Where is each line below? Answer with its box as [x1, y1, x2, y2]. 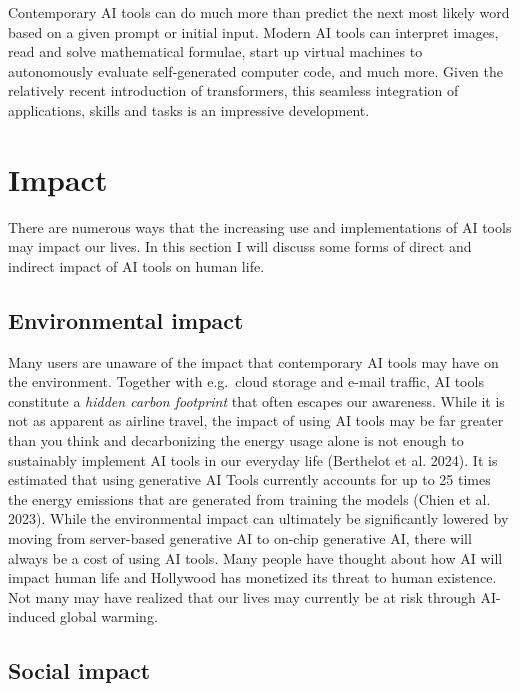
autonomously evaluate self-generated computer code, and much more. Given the [8, 60, 504, 81]
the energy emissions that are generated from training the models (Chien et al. [8, 488, 491, 509]
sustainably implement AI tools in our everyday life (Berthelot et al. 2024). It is [8, 449, 498, 470]
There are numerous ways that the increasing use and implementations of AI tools [8, 216, 512, 237]
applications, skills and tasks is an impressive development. [8, 99, 370, 120]
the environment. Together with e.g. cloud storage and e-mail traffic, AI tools [8, 371, 484, 392]
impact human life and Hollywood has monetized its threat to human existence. [8, 567, 497, 588]
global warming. [60, 606, 158, 627]
